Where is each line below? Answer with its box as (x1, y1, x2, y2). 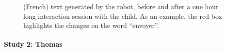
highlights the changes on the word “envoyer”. (23, 20, 159, 30)
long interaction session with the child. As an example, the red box (23, 11, 222, 21)
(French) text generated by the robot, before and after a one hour (23, 1, 219, 11)
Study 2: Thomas (4, 39, 63, 49)
